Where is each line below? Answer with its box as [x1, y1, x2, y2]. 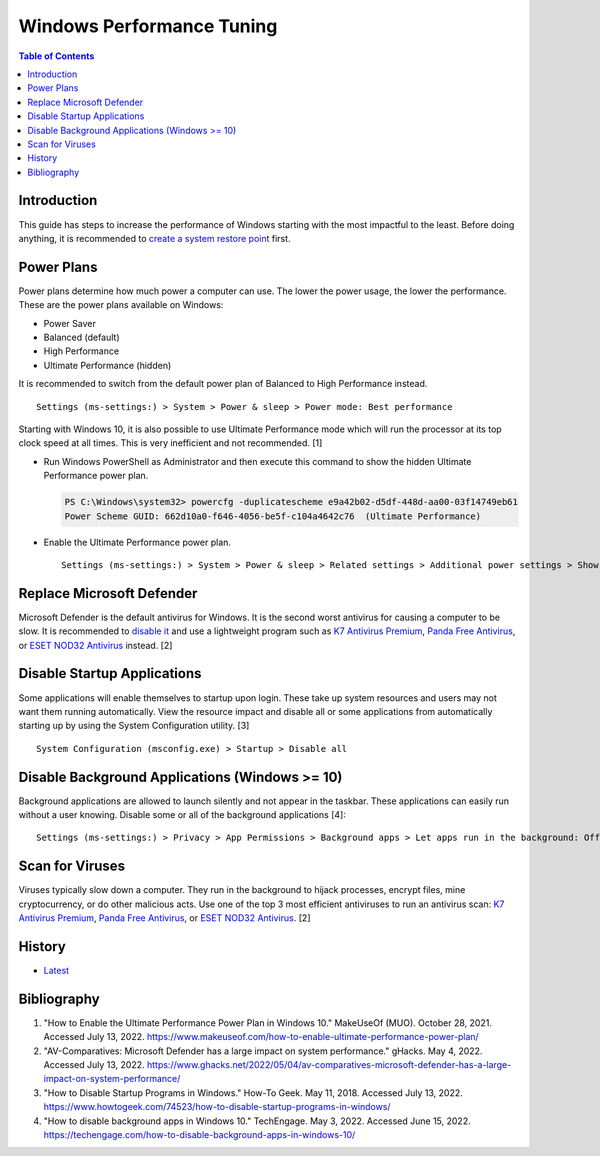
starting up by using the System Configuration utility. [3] [18, 720, 250, 732]
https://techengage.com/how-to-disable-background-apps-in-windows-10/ [43, 1129, 356, 1140]
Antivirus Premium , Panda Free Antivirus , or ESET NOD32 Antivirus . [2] [18, 912, 311, 924]
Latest [43, 964, 70, 976]
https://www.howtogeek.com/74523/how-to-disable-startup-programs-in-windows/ [43, 1101, 391, 1113]
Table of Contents [18, 50, 95, 62]
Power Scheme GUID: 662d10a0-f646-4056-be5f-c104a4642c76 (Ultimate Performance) [64, 510, 482, 522]
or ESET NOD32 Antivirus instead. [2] [18, 639, 173, 651]
